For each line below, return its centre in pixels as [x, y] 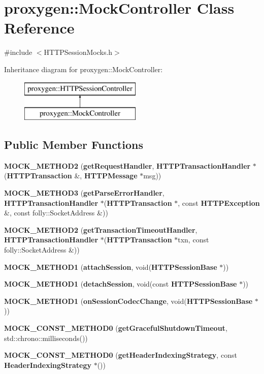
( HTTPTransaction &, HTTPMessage [71, 176]
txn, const [193, 240]
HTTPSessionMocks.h [78, 52]
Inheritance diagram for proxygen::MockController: [84, 69]
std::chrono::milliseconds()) [46, 338]
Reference [39, 28]
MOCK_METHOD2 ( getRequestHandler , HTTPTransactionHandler [127, 165]
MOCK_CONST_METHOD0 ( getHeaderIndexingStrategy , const [121, 355]
